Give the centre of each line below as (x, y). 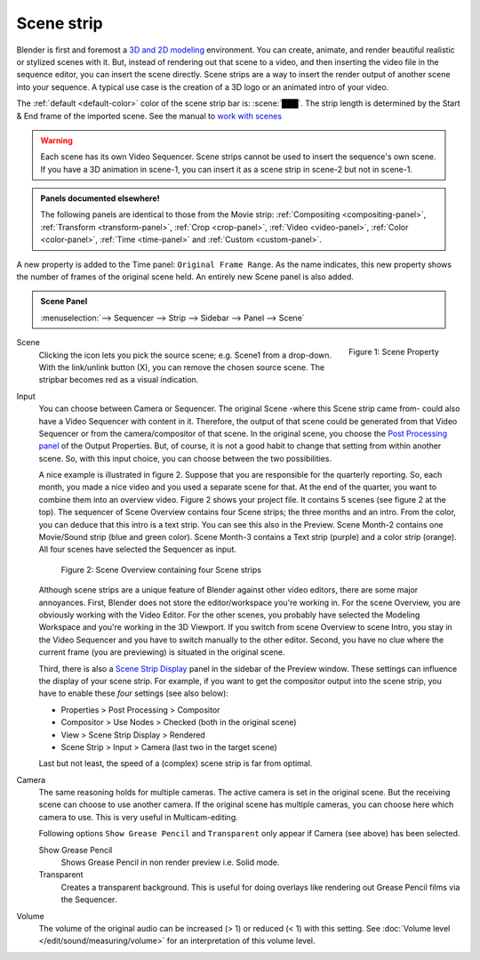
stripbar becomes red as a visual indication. (119, 380)
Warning (56, 140)
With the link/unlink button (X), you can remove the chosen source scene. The (181, 367)
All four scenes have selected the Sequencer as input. (138, 549)
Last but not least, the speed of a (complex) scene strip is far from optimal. (176, 763)
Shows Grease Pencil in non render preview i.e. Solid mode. (170, 862)
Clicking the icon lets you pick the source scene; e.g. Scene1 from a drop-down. (185, 355)
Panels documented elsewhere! (100, 198)
